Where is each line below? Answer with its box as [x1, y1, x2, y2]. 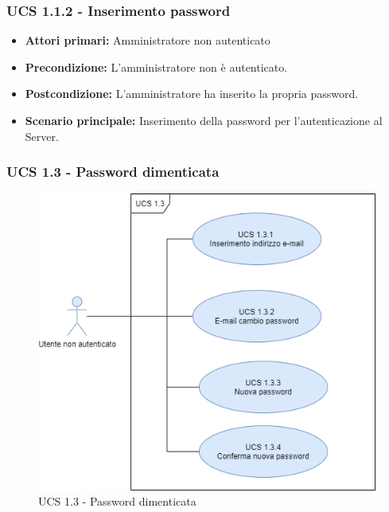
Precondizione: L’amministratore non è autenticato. [25, 58, 288, 75]
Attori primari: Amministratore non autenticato [25, 32, 270, 49]
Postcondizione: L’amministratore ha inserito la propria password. [25, 85, 359, 102]
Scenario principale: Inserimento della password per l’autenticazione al [25, 112, 383, 128]
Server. [25, 127, 59, 144]
